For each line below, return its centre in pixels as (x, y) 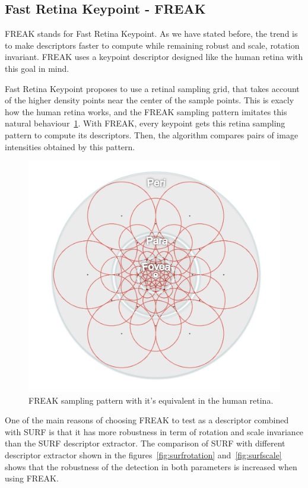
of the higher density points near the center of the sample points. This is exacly (150, 100)
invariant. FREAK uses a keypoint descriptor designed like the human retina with (154, 57)
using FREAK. (32, 478)
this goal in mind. (37, 68)
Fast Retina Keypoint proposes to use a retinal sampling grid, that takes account (152, 88)
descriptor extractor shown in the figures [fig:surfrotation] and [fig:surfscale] (143, 454)
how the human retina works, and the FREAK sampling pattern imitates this (146, 111)
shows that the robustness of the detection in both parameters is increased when (151, 466)
